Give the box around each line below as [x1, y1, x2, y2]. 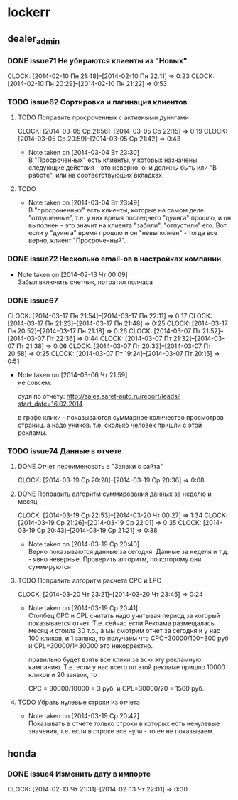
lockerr [7, 4, 51, 21]
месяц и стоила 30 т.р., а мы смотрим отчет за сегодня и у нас [28, 627, 221, 635]
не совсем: [17, 378, 52, 387]
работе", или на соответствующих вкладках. [28, 171, 164, 180]
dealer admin [7, 33, 60, 46]
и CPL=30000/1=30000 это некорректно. [28, 642, 153, 650]
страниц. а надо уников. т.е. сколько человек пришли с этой [17, 421, 202, 429]
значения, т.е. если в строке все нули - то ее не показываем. [28, 727, 215, 735]
